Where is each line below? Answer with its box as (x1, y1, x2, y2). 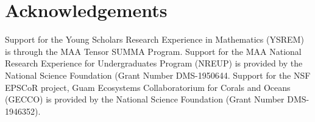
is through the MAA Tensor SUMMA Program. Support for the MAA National (5, 45, 302, 57)
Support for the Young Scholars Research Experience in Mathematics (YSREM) (5, 33, 304, 46)
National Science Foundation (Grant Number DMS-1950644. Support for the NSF (5, 68, 311, 81)
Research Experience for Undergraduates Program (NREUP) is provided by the (5, 57, 303, 70)
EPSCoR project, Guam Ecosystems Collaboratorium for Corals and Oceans (5, 81, 291, 93)
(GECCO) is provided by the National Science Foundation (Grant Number (5, 93, 285, 106)
